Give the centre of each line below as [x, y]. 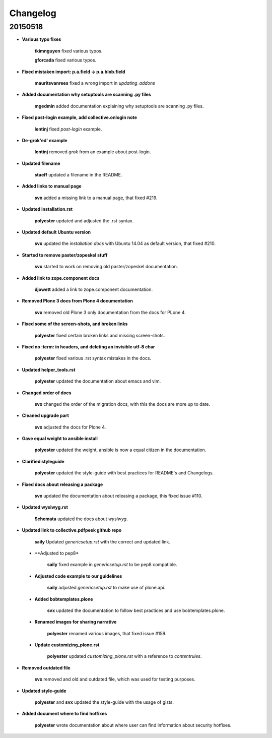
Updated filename [41, 163]
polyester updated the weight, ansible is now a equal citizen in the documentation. [120, 450]
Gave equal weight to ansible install [60, 439]
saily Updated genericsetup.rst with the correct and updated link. [103, 541]
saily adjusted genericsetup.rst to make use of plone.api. [106, 588]
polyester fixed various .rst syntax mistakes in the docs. [93, 358]
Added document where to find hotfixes [64, 714]
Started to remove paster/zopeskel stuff [65, 255]
